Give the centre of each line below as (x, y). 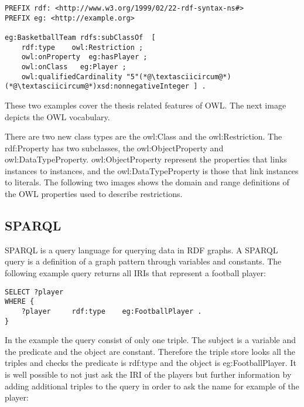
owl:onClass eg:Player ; (74, 67)
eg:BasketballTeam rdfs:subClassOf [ (80, 37)
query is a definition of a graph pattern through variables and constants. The (143, 261)
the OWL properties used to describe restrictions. (94, 194)
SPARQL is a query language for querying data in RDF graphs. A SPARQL (141, 250)
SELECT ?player (34, 292)
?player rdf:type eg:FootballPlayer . (112, 311)
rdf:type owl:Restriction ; (82, 47)
